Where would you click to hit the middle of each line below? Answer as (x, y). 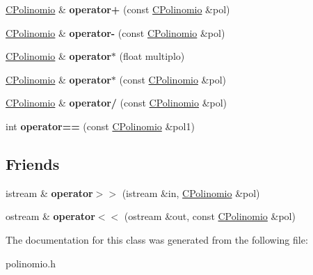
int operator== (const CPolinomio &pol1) (100, 126)
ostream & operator (50, 216)
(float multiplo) (152, 56)
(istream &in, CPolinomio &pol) (191, 192)
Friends (33, 163)
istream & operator (49, 192)
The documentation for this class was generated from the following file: (157, 239)
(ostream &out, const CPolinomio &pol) (210, 216)
